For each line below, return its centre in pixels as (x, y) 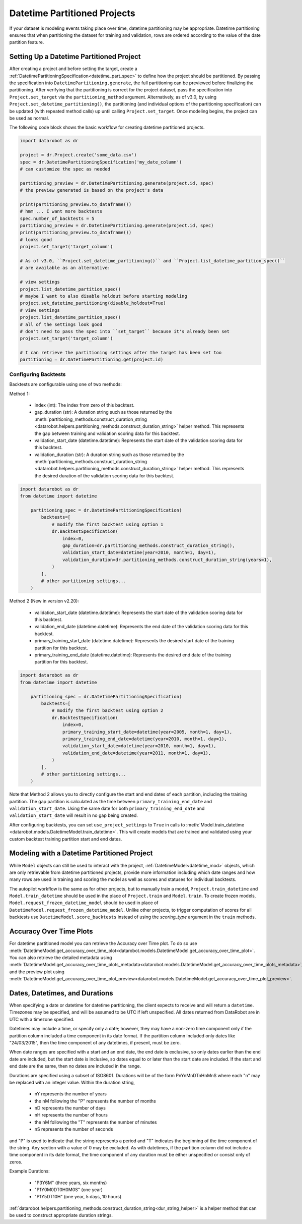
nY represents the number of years (70, 1094)
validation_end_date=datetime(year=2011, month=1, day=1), (137, 753)
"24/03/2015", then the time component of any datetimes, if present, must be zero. (95, 1042)
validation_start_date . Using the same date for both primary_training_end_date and (107, 809)
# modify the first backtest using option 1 (107, 524)
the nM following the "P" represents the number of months (95, 1101)
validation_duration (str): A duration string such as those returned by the (109, 455)
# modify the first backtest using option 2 (107, 711)
